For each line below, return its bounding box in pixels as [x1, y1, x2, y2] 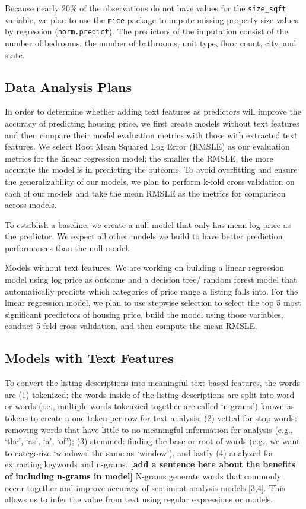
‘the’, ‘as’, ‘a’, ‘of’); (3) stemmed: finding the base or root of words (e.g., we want [5, 435, 300, 447]
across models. [5, 198, 57, 211]
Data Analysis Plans [5, 77, 132, 96]
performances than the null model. [5, 241, 130, 254]
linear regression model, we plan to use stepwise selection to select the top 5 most [5, 296, 301, 309]
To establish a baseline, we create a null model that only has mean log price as [5, 218, 291, 230]
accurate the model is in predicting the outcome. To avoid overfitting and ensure [5, 163, 298, 176]
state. [5, 48, 25, 61]
